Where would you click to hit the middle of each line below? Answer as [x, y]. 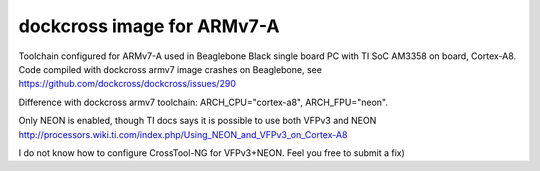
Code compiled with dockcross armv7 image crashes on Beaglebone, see [170, 69]
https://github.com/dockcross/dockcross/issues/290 [127, 84]
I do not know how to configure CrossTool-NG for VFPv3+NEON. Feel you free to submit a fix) [211, 152]
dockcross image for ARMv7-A [149, 26]
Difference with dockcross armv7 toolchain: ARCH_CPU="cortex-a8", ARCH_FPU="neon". [203, 102]
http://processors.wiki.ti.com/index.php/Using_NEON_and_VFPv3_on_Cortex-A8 [183, 134]
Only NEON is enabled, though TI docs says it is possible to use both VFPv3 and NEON [197, 121]
